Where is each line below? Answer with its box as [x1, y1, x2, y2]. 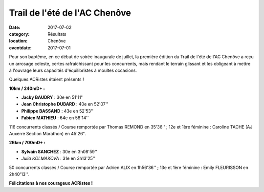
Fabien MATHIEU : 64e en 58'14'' [21, 115, 89, 121]
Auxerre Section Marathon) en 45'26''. [9, 131, 87, 137]
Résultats [47, 31, 66, 37]
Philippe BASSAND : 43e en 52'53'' [21, 108, 94, 114]
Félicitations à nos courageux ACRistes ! [9, 180, 93, 186]
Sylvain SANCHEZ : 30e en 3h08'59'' [21, 149, 98, 154]
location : [9, 38, 28, 44]
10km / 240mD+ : [9, 85, 45, 91]
